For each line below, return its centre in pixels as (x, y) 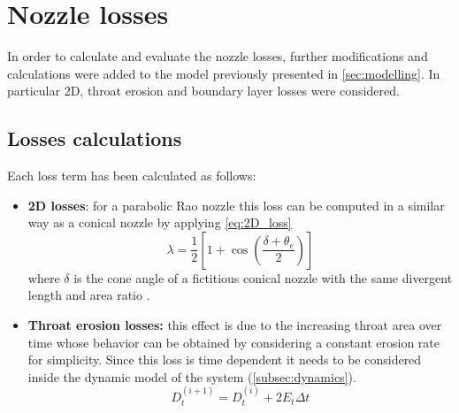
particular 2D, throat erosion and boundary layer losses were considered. (203, 91)
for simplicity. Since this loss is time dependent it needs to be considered (225, 359)
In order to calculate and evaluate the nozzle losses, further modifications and (218, 56)
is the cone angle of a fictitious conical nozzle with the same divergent (263, 277)
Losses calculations (95, 138)
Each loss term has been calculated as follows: (132, 176)
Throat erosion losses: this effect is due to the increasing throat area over (235, 325)
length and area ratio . (89, 295)
